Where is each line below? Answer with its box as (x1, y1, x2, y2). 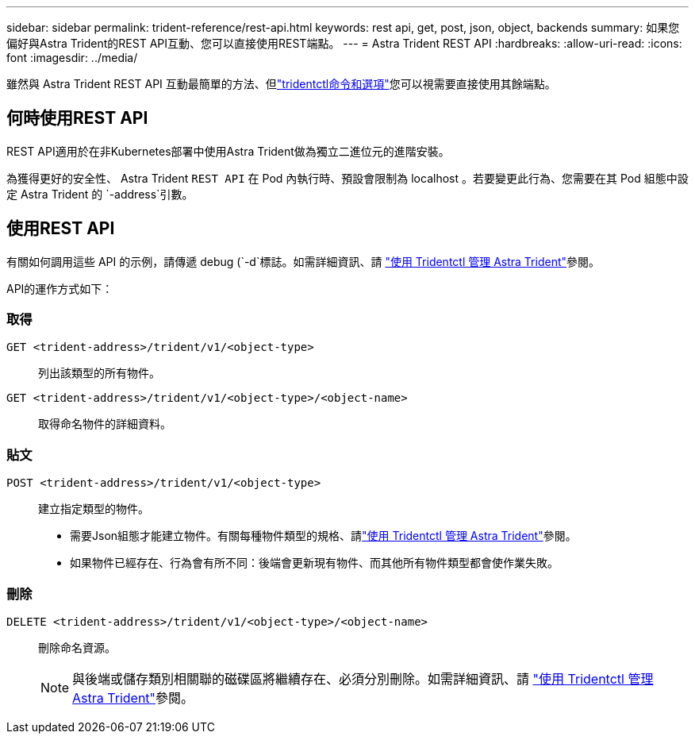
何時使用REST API (6, 108, 148, 129)
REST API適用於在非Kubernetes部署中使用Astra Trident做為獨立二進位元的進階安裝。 (6, 144, 450, 158)
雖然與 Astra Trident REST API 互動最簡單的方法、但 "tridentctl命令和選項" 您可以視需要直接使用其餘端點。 (6, 77, 556, 91)
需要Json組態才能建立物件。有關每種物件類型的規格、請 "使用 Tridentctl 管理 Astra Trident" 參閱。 (70, 529, 577, 543)
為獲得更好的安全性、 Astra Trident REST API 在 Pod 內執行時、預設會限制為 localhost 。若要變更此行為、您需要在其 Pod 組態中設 (6, 171, 689, 185)
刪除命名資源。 (38, 640, 116, 654)
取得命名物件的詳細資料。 (38, 417, 171, 431)
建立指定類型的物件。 (38, 502, 149, 516)
